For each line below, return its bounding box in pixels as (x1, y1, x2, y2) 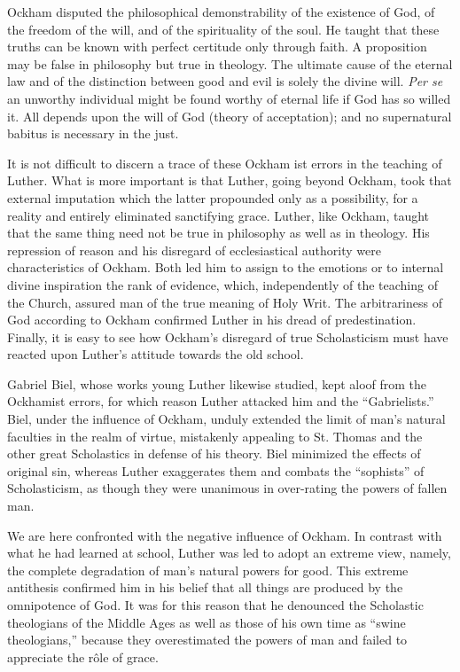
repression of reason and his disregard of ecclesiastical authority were (7, 240, 381, 259)
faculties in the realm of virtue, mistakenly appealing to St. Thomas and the (7, 426, 423, 445)
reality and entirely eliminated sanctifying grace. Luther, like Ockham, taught (7, 206, 430, 224)
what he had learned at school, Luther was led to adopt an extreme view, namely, (7, 543, 451, 562)
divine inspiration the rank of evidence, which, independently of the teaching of (7, 275, 438, 293)
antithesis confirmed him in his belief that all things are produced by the (7, 578, 403, 597)
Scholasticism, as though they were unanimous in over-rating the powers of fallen (7, 479, 448, 497)
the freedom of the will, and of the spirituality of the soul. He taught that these (7, 20, 440, 38)
